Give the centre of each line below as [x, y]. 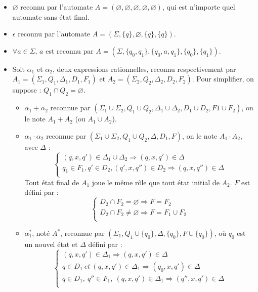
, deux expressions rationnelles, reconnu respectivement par [144, 69]
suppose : [27, 90]
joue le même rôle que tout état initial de [156, 182]
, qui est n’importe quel [199, 7]
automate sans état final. [51, 16]
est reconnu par [70, 50]
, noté [41, 233]
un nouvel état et [51, 244]
